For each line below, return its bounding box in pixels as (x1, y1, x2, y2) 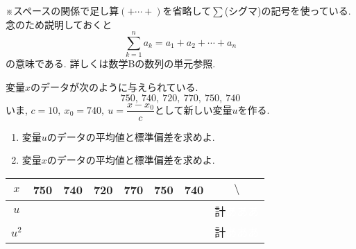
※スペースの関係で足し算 (6, 3, 119, 17)
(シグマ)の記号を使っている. (224, 3, 351, 17)
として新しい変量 (154, 102, 232, 117)
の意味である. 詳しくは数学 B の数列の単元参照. (6, 56, 216, 71)
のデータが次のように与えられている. (31, 79, 198, 94)
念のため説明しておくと (6, 17, 112, 31)
